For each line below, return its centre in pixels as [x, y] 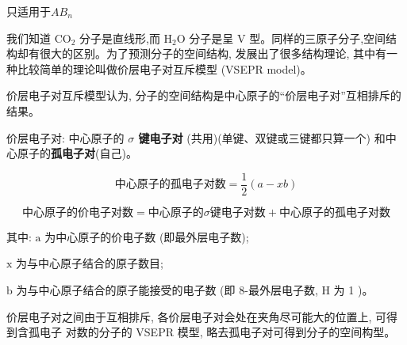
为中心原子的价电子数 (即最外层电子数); [147, 236]
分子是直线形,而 [120, 38]
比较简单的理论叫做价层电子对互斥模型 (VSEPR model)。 [164, 68]
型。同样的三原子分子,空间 [318, 38]
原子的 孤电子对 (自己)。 [77, 153]
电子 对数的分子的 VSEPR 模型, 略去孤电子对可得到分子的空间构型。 [217, 332]
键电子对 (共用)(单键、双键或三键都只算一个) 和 [262, 137]
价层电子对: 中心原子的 [65, 137]
